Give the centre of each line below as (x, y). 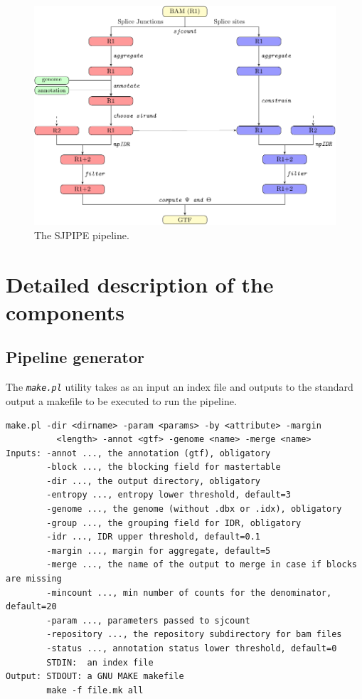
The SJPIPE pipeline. (82, 235)
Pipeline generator (75, 357)
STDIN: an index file (100, 662)
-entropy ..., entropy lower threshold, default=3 (169, 495)
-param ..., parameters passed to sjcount (148, 620)
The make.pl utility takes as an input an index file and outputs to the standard (180, 387)
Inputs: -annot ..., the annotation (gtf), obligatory (138, 453)
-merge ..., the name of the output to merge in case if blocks (202, 565)
